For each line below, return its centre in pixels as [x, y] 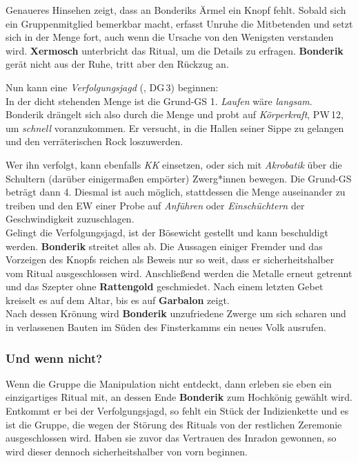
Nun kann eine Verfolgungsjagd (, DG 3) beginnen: [112, 87]
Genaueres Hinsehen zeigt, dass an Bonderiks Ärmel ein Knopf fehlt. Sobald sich [176, 10]
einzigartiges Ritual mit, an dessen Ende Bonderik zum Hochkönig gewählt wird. [179, 397]
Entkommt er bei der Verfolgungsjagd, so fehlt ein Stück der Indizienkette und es [177, 411]
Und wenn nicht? [54, 358]
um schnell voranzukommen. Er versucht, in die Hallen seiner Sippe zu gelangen [175, 127]
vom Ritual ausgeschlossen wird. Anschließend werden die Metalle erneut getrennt [179, 273]
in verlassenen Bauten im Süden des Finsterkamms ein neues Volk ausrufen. [166, 327]
